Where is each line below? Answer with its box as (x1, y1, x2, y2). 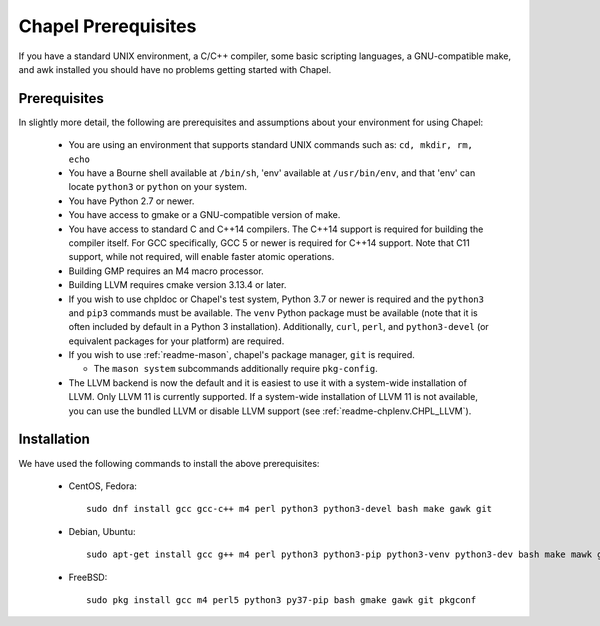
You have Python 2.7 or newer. (68, 195, 195, 207)
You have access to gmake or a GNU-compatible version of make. (68, 209, 341, 221)
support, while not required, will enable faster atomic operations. (68, 251, 335, 263)
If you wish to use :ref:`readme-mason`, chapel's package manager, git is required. (68, 349, 415, 361)
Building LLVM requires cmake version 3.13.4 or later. (68, 279, 287, 291)
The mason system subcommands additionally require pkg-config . (93, 363, 379, 375)
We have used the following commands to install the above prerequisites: (18, 457, 320, 469)
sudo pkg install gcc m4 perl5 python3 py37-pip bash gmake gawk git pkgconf (86, 594, 477, 605)
